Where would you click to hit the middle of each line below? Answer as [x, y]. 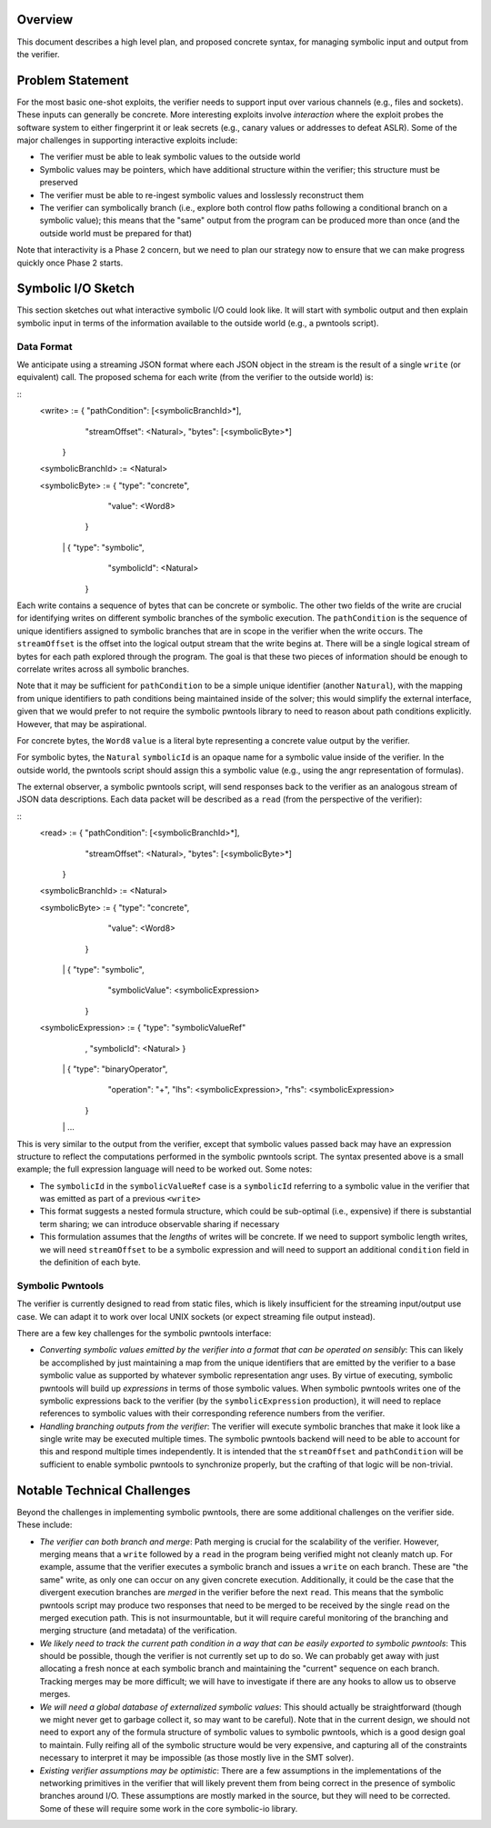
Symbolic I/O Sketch [76, 289]
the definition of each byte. [90, 1263]
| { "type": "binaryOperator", [115, 1069]
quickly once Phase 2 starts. [70, 263]
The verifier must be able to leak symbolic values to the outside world [170, 157]
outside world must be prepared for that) [116, 233]
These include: [45, 1525]
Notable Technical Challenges [104, 1490]
